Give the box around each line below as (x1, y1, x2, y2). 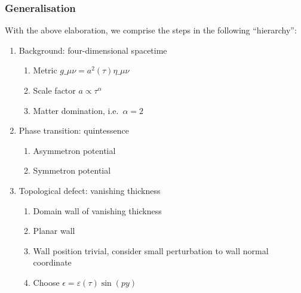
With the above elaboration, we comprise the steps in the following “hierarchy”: (5, 24, 297, 36)
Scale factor (33, 84, 76, 96)
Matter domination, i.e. (33, 104, 119, 116)
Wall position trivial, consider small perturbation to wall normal (33, 244, 269, 257)
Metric (33, 64, 57, 76)
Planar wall (33, 224, 75, 237)
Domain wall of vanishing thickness (33, 204, 162, 217)
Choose (33, 276, 60, 288)
